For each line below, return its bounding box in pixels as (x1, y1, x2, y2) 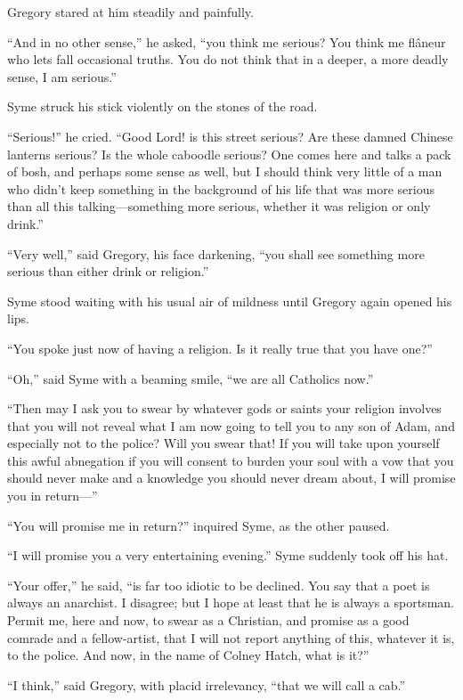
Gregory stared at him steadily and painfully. (7, 3, 254, 20)
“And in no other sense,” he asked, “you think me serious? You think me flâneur (7, 32, 446, 51)
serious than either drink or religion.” (7, 262, 209, 281)
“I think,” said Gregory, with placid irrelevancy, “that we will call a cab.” (7, 675, 406, 694)
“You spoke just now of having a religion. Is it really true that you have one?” (7, 338, 433, 357)
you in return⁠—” (7, 486, 98, 505)
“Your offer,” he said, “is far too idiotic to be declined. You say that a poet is (7, 575, 430, 594)
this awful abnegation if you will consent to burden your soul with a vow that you (7, 451, 454, 469)
